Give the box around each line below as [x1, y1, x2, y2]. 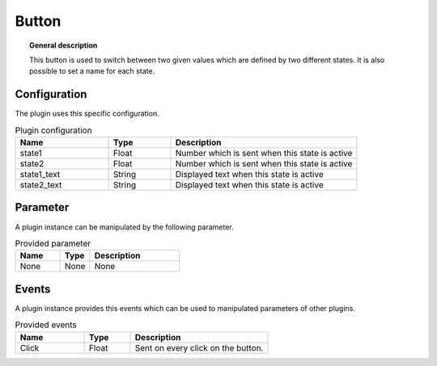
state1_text [19, 169, 61, 179]
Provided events [15, 319, 77, 330]
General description [29, 40, 98, 50]
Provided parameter [15, 238, 91, 250]
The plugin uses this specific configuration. [15, 109, 159, 119]
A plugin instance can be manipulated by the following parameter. [15, 222, 234, 232]
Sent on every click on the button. [134, 342, 264, 353]
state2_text [19, 179, 62, 190]
